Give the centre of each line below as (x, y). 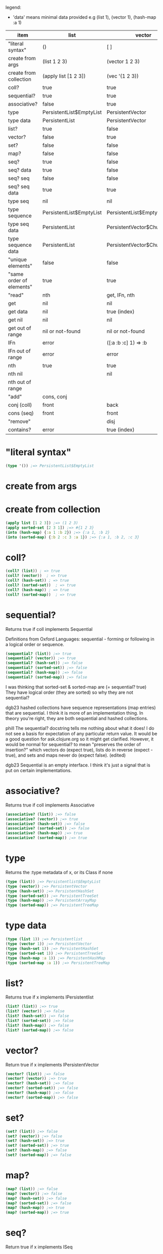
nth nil (15, 374)
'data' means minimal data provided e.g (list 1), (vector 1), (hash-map (85, 17)
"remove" (19, 421)
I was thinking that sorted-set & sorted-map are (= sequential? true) (76, 687)
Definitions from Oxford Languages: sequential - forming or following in (80, 639)
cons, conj (55, 397)
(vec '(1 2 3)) (123, 76)
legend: (14, 7)
